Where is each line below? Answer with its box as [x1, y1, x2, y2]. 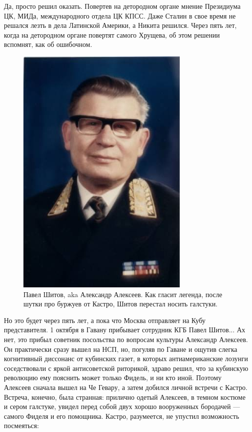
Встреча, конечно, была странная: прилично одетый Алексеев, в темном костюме [4, 391, 246, 402]
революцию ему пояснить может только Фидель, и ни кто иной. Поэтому [4, 372, 222, 383]
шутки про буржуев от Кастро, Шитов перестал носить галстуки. [23, 299, 218, 309]
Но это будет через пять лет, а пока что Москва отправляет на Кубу [4, 315, 206, 325]
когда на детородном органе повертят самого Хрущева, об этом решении [4, 29, 220, 40]
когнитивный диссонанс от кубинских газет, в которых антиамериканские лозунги [4, 353, 248, 364]
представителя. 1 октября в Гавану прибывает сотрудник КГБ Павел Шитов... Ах [4, 324, 246, 335]
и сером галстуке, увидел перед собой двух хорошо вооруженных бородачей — [4, 401, 240, 411]
